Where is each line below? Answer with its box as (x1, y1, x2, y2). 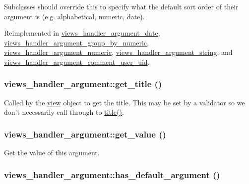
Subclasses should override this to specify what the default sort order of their (4, 1, 239, 11)
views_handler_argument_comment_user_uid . (4, 56, 150, 67)
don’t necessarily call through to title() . (4, 107, 124, 117)
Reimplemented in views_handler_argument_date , (4, 28, 160, 38)
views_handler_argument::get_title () (4, 78, 162, 90)
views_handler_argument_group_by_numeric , (4, 37, 149, 47)
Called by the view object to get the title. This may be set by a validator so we (4, 97, 245, 107)
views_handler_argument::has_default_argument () (4, 168, 220, 181)
